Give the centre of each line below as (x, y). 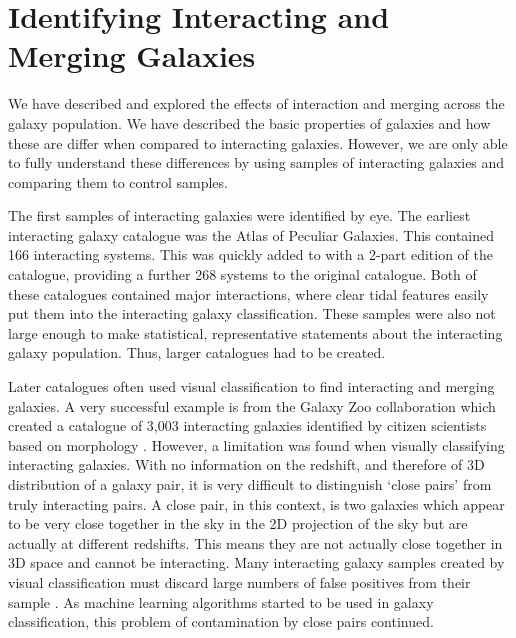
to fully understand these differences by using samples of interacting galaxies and (256, 162)
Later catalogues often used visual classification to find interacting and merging (251, 386)
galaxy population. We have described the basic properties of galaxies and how (249, 122)
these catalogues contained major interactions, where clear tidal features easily (248, 293)
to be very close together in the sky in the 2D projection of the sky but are (238, 523)
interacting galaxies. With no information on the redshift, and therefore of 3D (246, 464)
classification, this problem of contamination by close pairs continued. (221, 621)
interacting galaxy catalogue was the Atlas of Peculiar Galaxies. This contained (251, 234)
